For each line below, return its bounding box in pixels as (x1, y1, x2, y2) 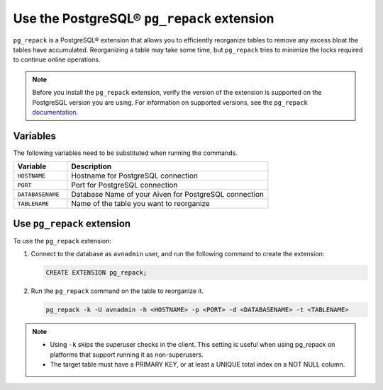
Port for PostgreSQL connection (71, 180, 178, 190)
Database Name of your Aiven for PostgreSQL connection (71, 190, 264, 200)
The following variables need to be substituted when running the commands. (13, 149, 238, 157)
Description (71, 161, 112, 171)
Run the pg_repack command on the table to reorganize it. (30, 287, 204, 295)
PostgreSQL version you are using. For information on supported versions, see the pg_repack (32, 98, 308, 106)
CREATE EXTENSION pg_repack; (45, 269, 148, 277)
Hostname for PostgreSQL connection (71, 171, 199, 180)
